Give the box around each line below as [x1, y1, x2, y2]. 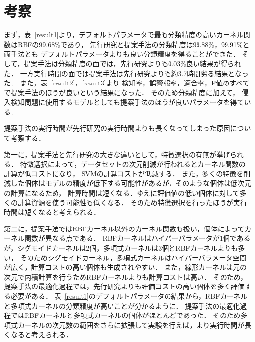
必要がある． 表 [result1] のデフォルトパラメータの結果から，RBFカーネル [10, 290, 248, 301]
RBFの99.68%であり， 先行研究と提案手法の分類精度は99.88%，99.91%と [17, 39, 250, 49]
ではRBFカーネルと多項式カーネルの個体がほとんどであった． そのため [10, 310, 241, 320]
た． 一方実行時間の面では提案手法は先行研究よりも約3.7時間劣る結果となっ [4, 68, 249, 78]
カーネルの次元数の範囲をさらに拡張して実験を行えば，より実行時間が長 [17, 319, 252, 330]
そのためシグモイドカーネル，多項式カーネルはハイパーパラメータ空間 [20, 252, 247, 262]
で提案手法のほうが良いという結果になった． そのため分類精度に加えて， [4, 87, 239, 97]
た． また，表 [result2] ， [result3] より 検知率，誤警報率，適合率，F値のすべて [4, 78, 250, 88]
